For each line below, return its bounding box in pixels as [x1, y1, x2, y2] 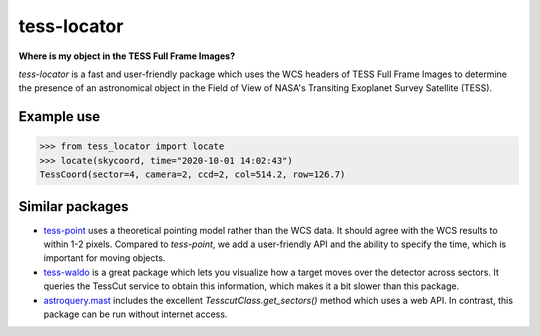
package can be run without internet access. [43, 308, 228, 320]
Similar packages [18, 198, 129, 215]
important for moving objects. [43, 252, 166, 264]
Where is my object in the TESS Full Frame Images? [18, 50, 235, 62]
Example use [18, 108, 101, 125]
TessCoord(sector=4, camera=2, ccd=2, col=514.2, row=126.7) [39, 169, 346, 180]
